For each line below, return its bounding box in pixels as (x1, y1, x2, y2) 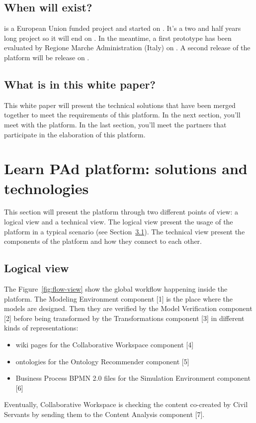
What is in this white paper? (4, 76, 156, 92)
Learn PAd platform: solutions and (4, 158, 248, 179)
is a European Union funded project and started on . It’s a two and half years (4, 23, 241, 33)
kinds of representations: (4, 322, 79, 333)
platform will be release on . (4, 52, 89, 62)
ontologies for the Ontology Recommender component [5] (15, 356, 189, 366)
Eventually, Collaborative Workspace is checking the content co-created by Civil (4, 399, 248, 410)
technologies (4, 178, 89, 198)
